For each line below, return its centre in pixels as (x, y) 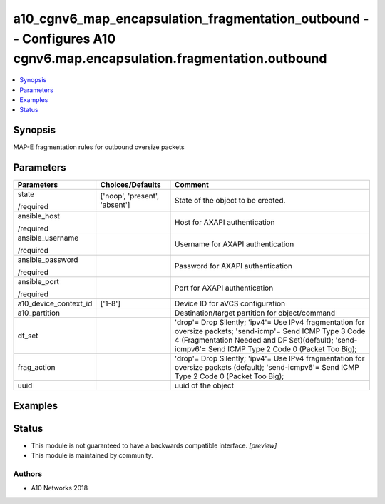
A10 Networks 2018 (60, 488)
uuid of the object (205, 385)
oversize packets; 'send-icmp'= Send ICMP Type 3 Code (270, 331)
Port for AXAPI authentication (224, 288)
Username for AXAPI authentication (235, 244)
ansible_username (48, 238)
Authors (28, 473)
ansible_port (38, 282)
